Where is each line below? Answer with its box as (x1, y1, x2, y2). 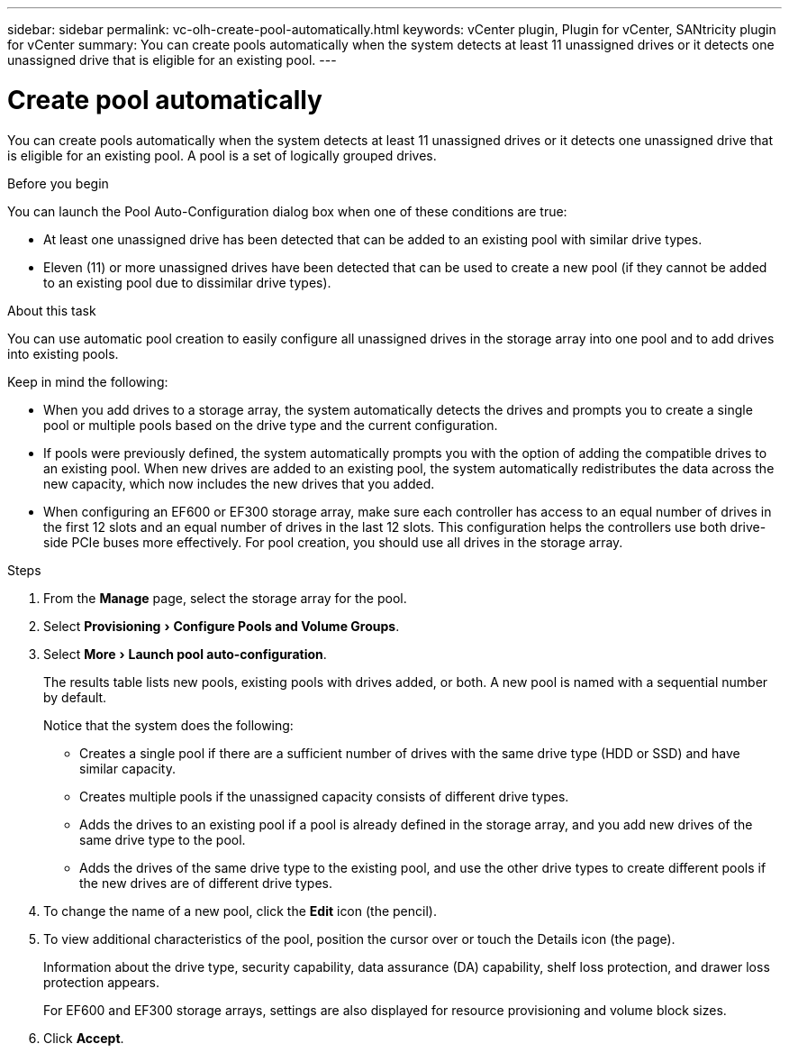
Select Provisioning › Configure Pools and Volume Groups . (43, 618, 400, 634)
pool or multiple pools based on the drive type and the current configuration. (43, 417, 498, 433)
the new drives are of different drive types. (79, 874, 332, 891)
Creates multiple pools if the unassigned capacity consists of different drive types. (79, 788, 569, 804)
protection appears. (43, 974, 160, 990)
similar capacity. (79, 760, 176, 776)
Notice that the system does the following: (43, 717, 294, 733)
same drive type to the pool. (79, 831, 246, 847)
